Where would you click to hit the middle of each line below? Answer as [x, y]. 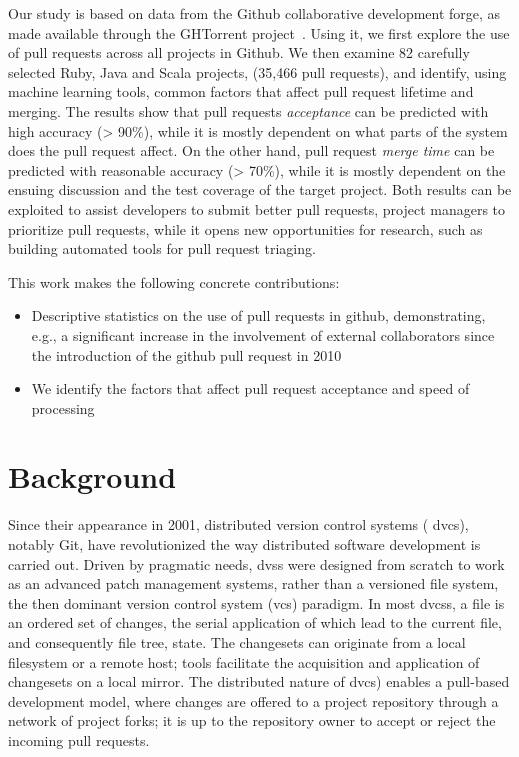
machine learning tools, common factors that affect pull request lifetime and [241, 91]
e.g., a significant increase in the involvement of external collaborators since [263, 334]
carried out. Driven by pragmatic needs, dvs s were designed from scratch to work [256, 563]
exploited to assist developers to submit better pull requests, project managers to [257, 208]
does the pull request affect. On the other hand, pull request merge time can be [251, 150]
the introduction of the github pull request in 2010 [186, 354]
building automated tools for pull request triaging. [162, 248]
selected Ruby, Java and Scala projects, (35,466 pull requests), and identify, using [257, 71]
